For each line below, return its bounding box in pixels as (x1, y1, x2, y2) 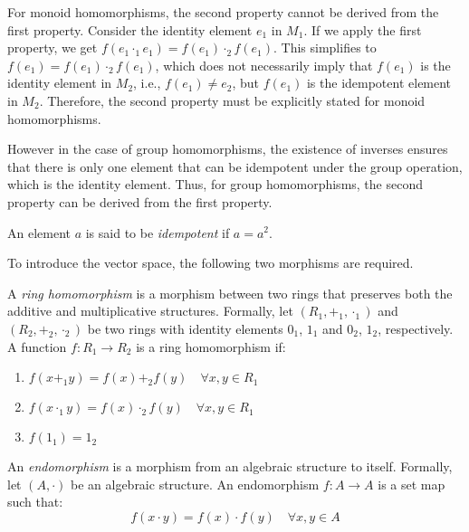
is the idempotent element (306, 73, 452, 92)
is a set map (378, 474, 445, 493)
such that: (7, 492, 63, 511)
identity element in (7, 73, 112, 92)
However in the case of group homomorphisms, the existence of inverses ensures (7, 139, 448, 158)
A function (7, 337, 67, 356)
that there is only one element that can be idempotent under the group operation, (7, 157, 463, 176)
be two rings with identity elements (87, 318, 283, 337)
